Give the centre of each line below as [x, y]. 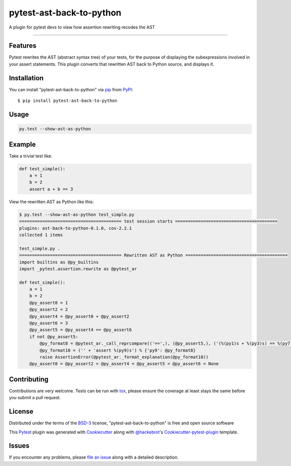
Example [22, 144]
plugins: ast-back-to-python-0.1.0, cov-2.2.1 [75, 228]
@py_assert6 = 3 [48, 323]
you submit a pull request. [35, 398]
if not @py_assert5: [54, 337]
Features [23, 46]
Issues [19, 446]
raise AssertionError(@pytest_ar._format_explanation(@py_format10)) [124, 357]
